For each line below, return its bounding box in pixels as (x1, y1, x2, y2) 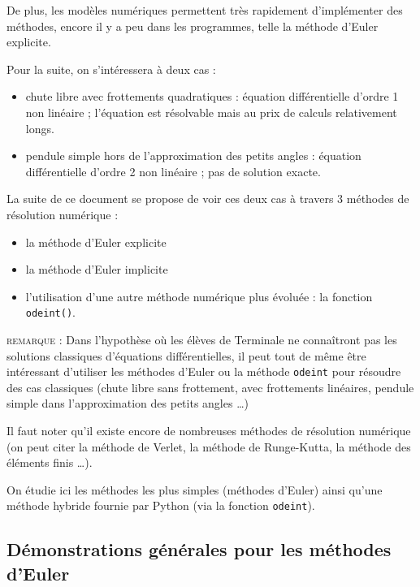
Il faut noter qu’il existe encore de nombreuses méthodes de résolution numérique (6, 422, 411, 438)
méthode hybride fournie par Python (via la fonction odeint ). (6, 497, 315, 514)
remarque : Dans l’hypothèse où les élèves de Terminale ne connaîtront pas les (6, 330, 397, 347)
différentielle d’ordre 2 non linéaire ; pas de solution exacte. (25, 162, 321, 179)
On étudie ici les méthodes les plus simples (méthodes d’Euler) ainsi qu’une (6, 481, 383, 498)
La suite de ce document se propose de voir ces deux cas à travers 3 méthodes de (6, 190, 409, 207)
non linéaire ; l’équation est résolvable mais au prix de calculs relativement (25, 103, 397, 120)
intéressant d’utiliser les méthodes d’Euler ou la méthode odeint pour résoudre (6, 363, 401, 380)
